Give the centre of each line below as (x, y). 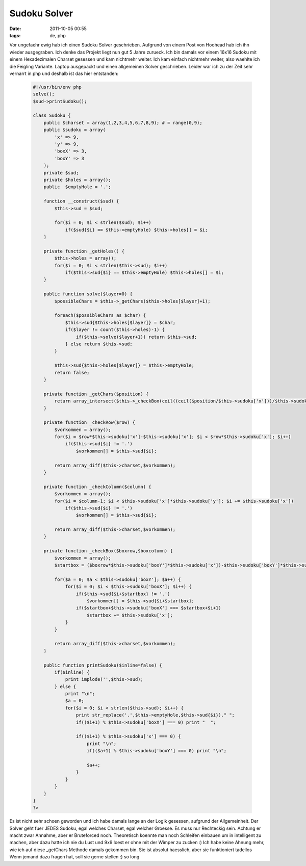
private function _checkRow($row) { (89, 423)
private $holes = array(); (78, 180)
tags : (15, 35)
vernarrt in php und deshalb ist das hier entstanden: (64, 73)
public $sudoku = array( (75, 130)
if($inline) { (72, 672)
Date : (15, 29)
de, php (58, 35)
